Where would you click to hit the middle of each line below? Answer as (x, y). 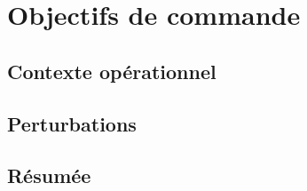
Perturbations (72, 123)
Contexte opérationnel (112, 71)
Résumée (49, 175)
